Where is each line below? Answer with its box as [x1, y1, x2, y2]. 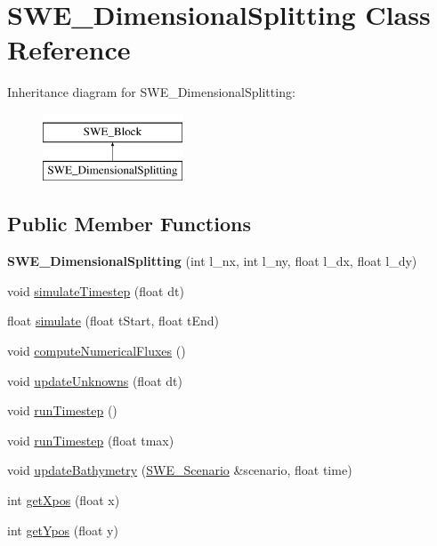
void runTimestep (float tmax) [7, 430, 174, 449]
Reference [7, 31, 131, 68]
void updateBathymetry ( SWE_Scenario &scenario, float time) [7, 461, 352, 479]
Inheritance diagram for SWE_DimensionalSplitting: [7, 83, 295, 101]
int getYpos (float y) [7, 520, 118, 539]
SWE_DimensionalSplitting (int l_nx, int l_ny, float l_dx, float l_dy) [7, 252, 417, 270]
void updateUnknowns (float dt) [7, 371, 182, 389]
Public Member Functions [7, 210, 251, 237]
